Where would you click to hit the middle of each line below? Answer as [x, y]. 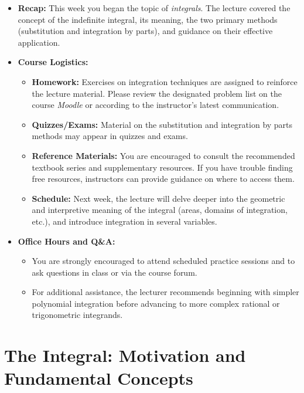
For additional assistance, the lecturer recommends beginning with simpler [165, 292]
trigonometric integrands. [77, 315]
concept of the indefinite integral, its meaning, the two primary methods [148, 19]
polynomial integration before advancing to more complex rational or [156, 303]
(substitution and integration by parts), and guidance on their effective [145, 31]
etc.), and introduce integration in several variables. [124, 221]
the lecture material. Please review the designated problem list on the [157, 93]
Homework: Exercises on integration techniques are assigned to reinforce [165, 81]
